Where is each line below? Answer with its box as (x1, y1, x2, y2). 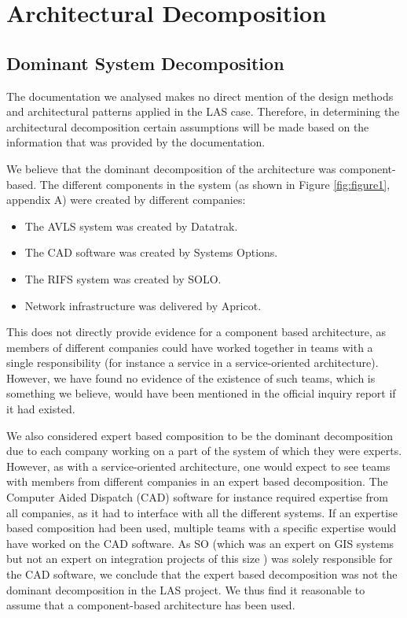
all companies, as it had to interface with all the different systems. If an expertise (6, 504, 398, 520)
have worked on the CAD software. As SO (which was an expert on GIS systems (6, 535, 394, 551)
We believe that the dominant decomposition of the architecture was (6, 160, 336, 176)
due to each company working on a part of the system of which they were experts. (6, 442, 402, 459)
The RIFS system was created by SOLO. (24, 270, 222, 287)
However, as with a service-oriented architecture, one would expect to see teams (6, 457, 390, 474)
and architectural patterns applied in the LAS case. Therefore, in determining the (6, 103, 400, 120)
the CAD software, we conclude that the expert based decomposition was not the (6, 566, 398, 583)
